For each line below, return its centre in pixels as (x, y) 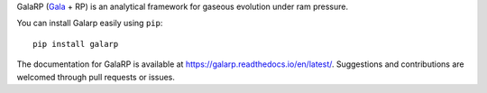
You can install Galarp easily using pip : (90, 23)
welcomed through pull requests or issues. (96, 77)
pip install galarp (76, 44)
